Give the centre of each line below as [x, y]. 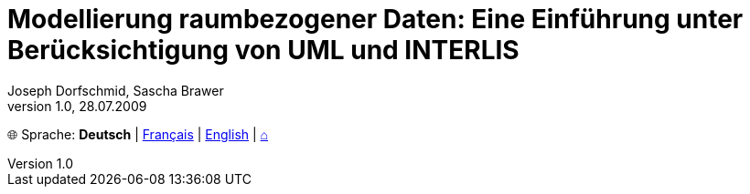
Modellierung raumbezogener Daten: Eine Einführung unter [375, 19]
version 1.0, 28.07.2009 [77, 106]
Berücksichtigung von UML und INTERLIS [263, 50]
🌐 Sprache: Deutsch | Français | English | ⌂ [138, 134]
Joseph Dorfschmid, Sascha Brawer [116, 90]
